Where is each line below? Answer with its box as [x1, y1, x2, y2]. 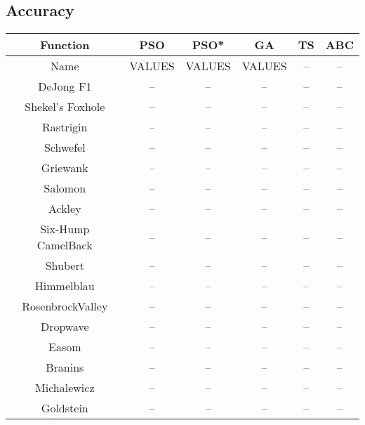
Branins [46, 359, 84, 376]
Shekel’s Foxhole [25, 98, 105, 115]
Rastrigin [42, 119, 88, 136]
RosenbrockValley [22, 298, 108, 315]
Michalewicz [35, 379, 95, 396]
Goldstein [41, 400, 88, 417]
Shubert [45, 257, 84, 274]
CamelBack [36, 237, 93, 254]
